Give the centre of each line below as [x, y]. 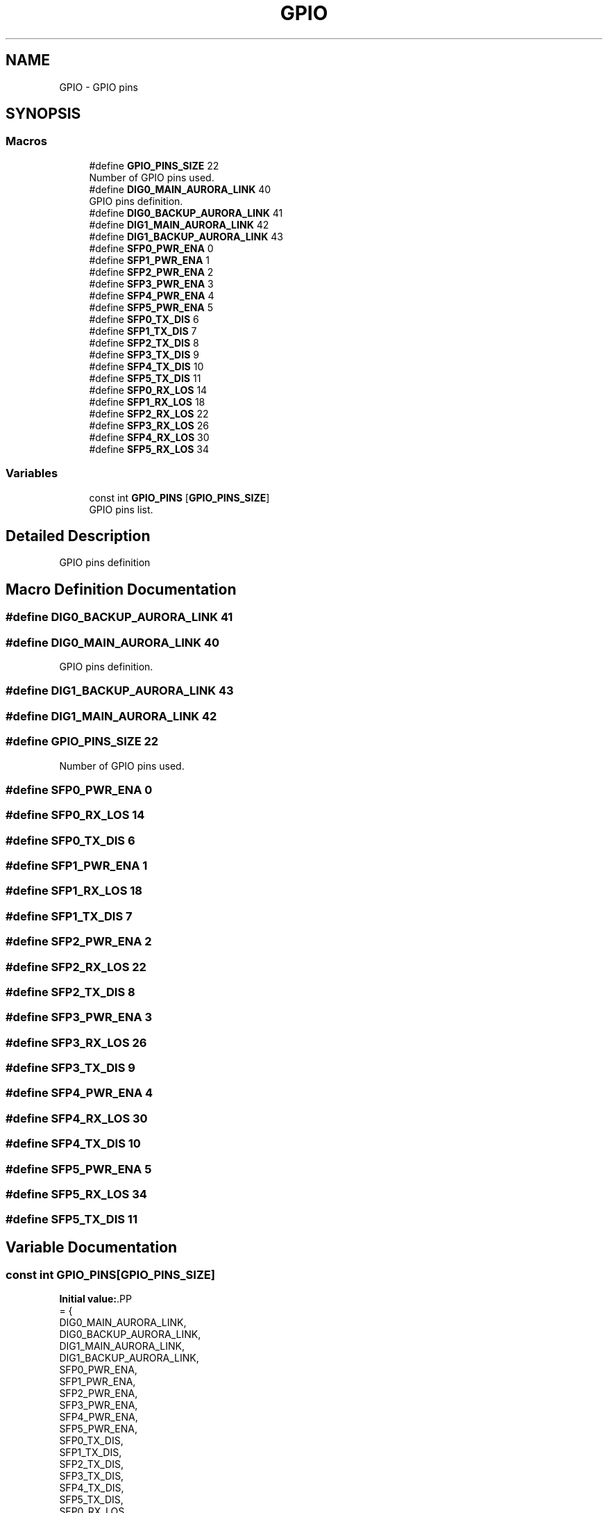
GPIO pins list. [121, 509]
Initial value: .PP [95, 1299]
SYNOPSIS [43, 114]
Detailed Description [78, 536]
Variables [32, 473]
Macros [26, 141]
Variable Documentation [92, 1247]
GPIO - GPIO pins [99, 87]
